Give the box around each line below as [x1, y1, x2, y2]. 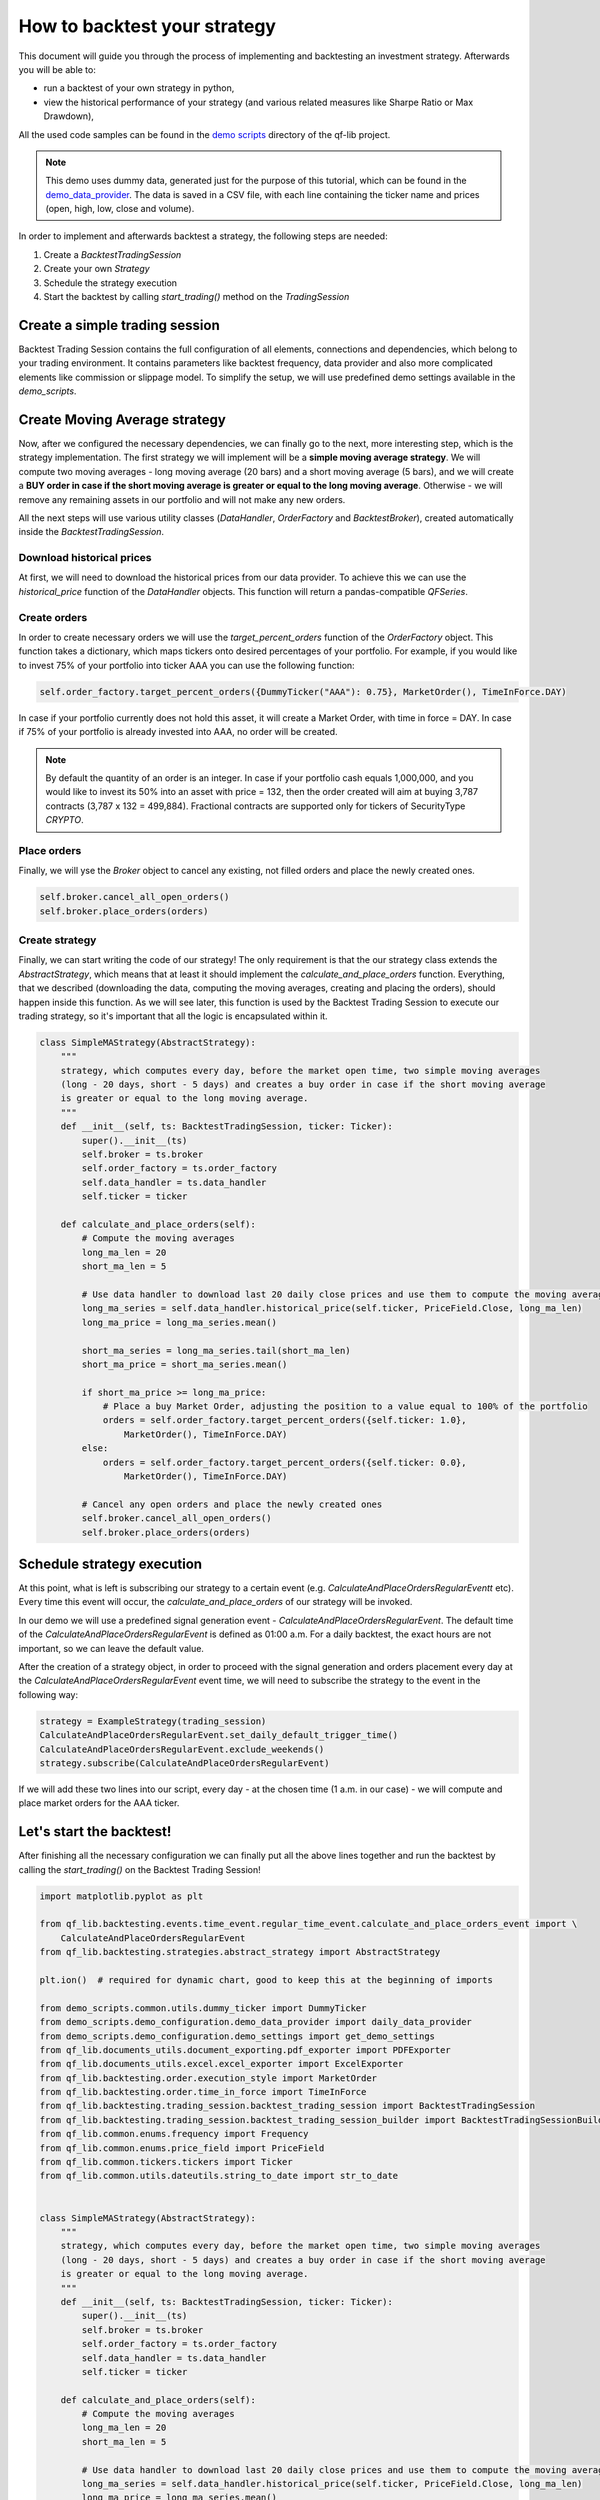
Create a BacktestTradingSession [43, 248, 182, 260]
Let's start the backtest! [18, 1823, 172, 1840]
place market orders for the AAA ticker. [18, 1797, 180, 1809]
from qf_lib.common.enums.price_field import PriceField [39, 2142, 325, 2154]
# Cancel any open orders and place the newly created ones [81, 1498, 383, 1510]
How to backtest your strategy [18, 15, 277, 37]
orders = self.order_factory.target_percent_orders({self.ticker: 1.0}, [102, 1415, 467, 1426]
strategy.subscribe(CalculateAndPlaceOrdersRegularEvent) [39, 1757, 330, 1769]
